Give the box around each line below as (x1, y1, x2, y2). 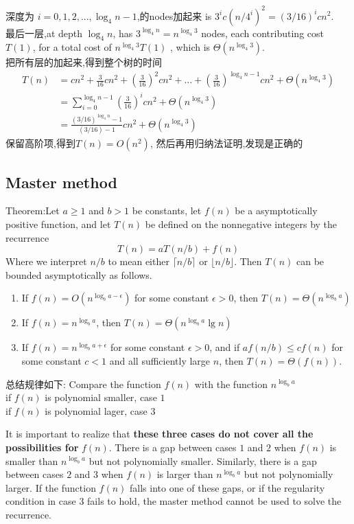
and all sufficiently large (109, 353, 211, 367)
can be (296, 254, 324, 269)
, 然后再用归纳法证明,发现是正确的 (150, 136, 303, 150)
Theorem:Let (5, 203, 60, 218)
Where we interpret (5, 254, 87, 269)
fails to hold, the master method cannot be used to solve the (87, 494, 342, 508)
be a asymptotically (235, 203, 318, 218)
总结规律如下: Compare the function (5, 376, 161, 391)
